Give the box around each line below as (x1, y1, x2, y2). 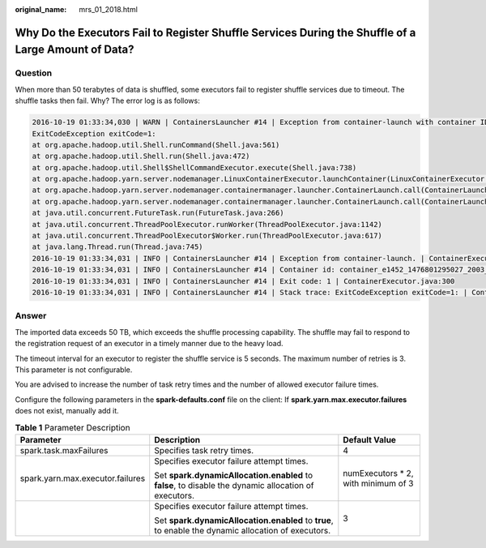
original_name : (15, 5, 67, 14)
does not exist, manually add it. (15, 406, 119, 416)
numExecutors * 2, (343, 467, 414, 478)
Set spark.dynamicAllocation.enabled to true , (154, 515, 334, 526)
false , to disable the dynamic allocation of (154, 479, 315, 490)
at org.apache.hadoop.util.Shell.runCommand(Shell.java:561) (32, 140, 280, 149)
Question (15, 67, 53, 79)
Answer (15, 310, 47, 322)
